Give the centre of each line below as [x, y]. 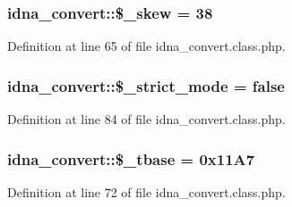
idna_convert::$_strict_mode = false [146, 85]
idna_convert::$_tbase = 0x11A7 [131, 158]
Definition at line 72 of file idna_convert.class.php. [146, 191]
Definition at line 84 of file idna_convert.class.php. [146, 119]
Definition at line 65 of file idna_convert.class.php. [146, 46]
